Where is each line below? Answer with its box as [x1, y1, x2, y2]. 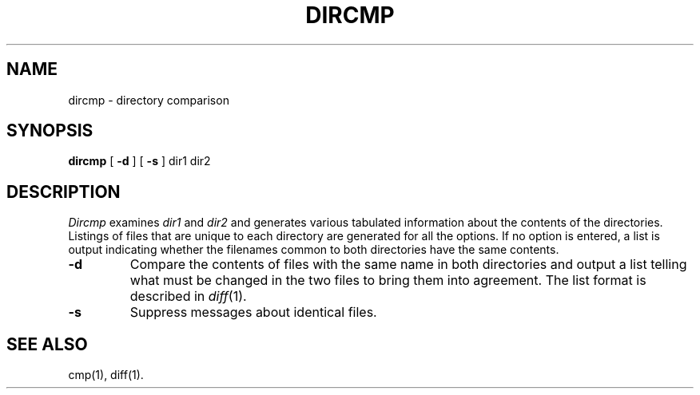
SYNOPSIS [6, 120, 93, 141]
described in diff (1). [129, 288, 247, 305]
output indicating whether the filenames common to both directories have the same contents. [68, 243, 559, 257]
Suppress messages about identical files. [129, 304, 377, 321]
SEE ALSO [6, 334, 88, 354]
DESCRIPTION [6, 181, 121, 202]
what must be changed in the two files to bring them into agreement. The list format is [129, 272, 646, 289]
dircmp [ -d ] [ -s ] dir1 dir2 [68, 154, 211, 168]
